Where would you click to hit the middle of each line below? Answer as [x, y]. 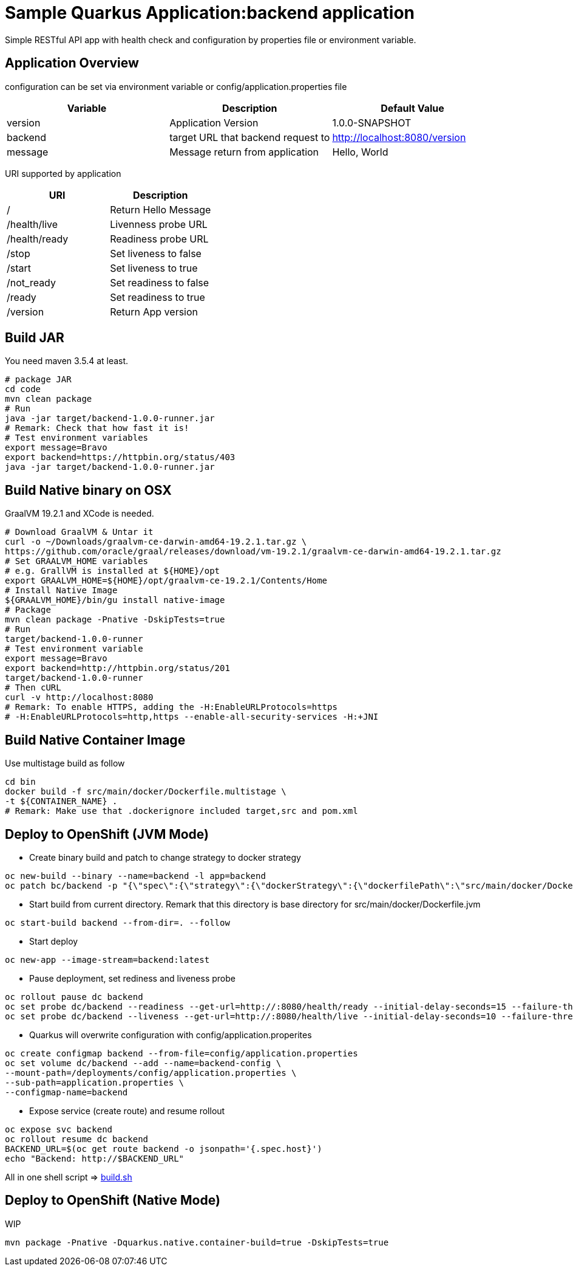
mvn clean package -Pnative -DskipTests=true [115, 620]
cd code [23, 389]
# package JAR [38, 380]
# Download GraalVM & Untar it [79, 532]
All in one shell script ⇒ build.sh [69, 1177]
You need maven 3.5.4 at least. [67, 361]
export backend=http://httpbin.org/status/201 [117, 668]
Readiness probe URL [159, 239]
